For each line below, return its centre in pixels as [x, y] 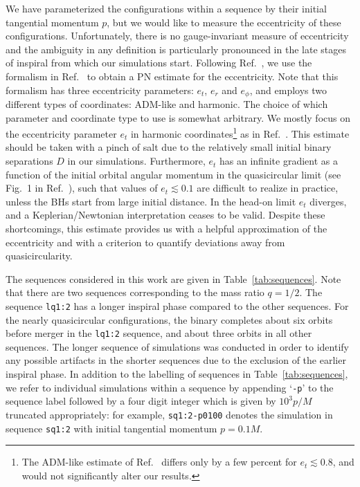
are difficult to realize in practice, [268, 188]
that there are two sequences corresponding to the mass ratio [135, 292]
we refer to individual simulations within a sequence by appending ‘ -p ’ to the [170, 387]
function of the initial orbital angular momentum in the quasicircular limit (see [173, 174]
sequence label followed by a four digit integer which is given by [141, 401]
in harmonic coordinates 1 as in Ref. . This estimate [240, 132]
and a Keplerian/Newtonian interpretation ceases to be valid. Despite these [165, 215]
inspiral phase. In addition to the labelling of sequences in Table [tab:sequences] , [177, 374]
